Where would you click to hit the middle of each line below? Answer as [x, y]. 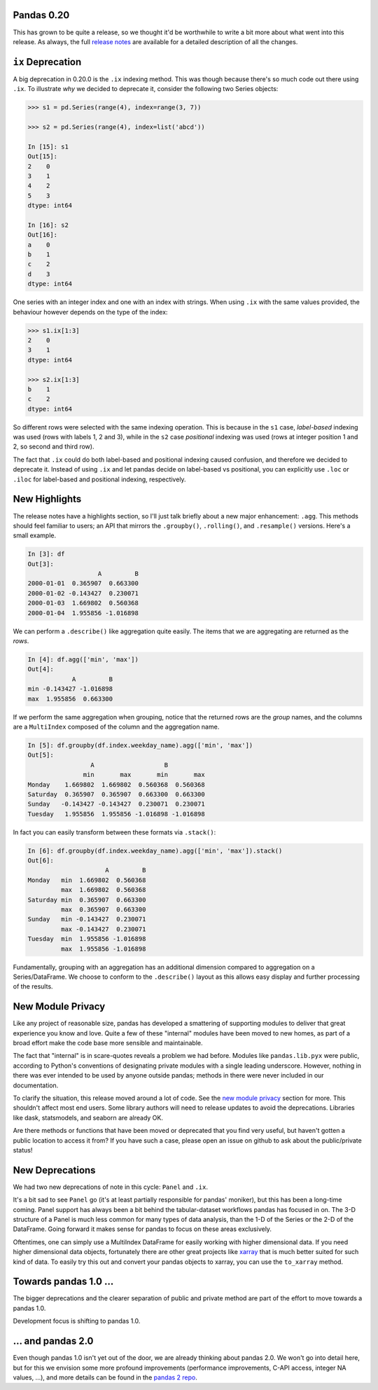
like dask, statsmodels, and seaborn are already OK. [88, 1117]
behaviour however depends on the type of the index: [90, 312]
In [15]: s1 [48, 146]
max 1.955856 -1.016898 [103, 949]
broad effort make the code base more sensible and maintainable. [108, 1043]
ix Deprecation [47, 62]
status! [23, 1150]
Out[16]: [43, 235]
